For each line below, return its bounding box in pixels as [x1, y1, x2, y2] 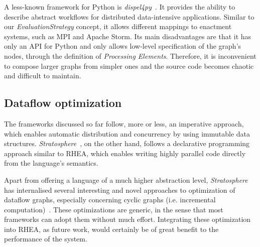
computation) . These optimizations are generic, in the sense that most [4, 204, 223, 214]
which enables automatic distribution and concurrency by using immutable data [4, 128, 250, 139]
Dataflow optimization [4, 95, 122, 110]
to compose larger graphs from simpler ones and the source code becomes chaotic [4, 60, 254, 71]
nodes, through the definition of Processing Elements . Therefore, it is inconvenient [4, 50, 256, 61]
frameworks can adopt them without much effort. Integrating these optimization [4, 214, 251, 224]
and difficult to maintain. [4, 70, 81, 81]
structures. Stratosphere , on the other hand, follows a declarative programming [4, 138, 250, 149]
